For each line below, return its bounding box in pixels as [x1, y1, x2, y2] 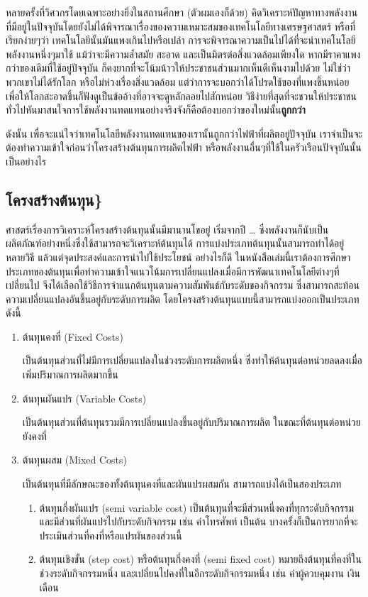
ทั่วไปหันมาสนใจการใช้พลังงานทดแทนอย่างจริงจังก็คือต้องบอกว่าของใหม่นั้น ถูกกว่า [6, 102, 306, 117]
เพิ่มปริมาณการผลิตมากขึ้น [22, 367, 118, 382]
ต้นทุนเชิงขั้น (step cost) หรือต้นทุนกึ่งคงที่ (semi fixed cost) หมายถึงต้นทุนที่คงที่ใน [39, 552, 362, 566]
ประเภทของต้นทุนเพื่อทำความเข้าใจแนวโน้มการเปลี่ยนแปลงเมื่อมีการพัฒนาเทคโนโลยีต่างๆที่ [6, 263, 340, 278]
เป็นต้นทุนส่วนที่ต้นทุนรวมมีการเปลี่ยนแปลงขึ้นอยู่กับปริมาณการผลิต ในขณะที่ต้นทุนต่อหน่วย [22, 415, 361, 429]
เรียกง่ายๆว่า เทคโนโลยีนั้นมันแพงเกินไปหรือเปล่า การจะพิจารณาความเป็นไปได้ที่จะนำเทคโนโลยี [6, 33, 356, 48]
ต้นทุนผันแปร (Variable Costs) [22, 390, 147, 405]
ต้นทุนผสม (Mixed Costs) [22, 452, 127, 467]
